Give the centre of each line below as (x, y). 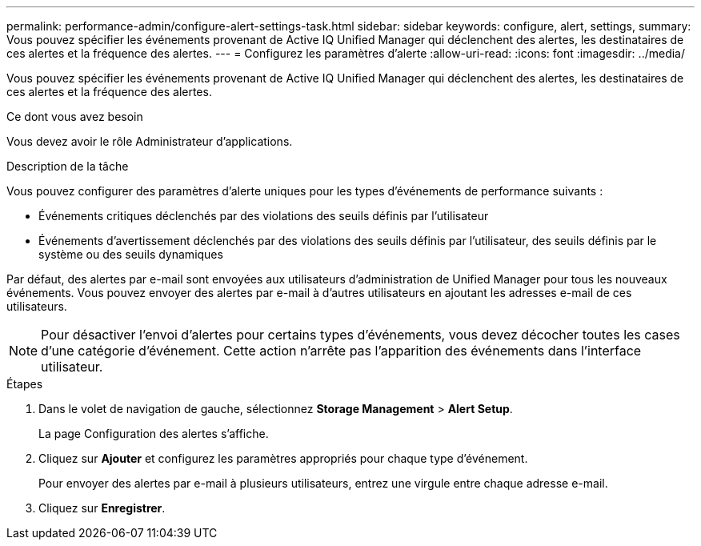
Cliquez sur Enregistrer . (102, 508)
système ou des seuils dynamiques (131, 254)
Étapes (25, 384)
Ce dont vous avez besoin (75, 116)
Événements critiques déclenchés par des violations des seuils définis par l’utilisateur (264, 216)
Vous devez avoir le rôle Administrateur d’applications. (150, 141)
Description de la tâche (68, 166)
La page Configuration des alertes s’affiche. (154, 434)
